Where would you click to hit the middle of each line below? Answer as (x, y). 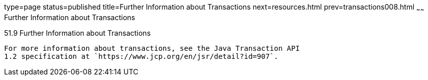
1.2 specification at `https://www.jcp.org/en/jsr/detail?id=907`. (141, 56)
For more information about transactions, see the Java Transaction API (152, 48)
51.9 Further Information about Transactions (78, 33)
